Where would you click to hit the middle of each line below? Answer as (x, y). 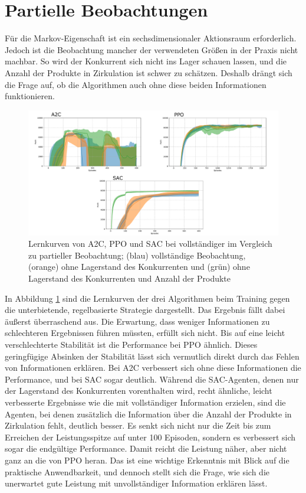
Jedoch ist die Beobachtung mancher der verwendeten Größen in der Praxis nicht (152, 49)
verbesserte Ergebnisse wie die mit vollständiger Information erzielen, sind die (145, 402)
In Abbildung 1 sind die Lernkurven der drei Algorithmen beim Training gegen (147, 298)
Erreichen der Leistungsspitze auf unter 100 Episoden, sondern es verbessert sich (150, 437)
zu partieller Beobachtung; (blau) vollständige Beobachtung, (137, 255)
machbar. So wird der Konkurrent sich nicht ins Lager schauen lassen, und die (146, 61)
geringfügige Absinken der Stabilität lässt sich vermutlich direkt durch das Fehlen (152, 356)
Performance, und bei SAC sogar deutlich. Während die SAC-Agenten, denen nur (152, 379)
